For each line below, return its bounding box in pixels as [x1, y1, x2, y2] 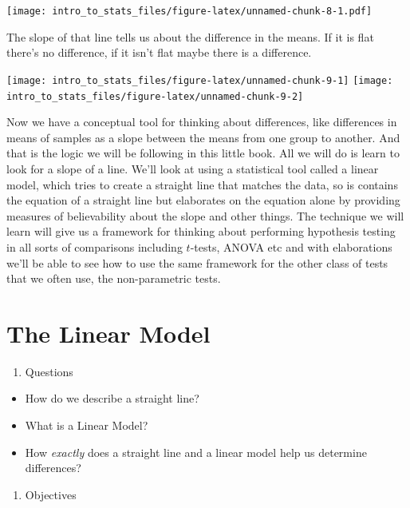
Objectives [25, 486, 77, 502]
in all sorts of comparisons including [6, 238, 183, 255]
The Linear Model [6, 316, 211, 349]
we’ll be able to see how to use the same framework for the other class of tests [6, 254, 388, 271]
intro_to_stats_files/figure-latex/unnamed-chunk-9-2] [6, 90, 304, 102]
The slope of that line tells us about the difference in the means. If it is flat [6, 28, 374, 45]
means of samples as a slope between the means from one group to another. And [6, 129, 400, 145]
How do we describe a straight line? [25, 390, 199, 407]
